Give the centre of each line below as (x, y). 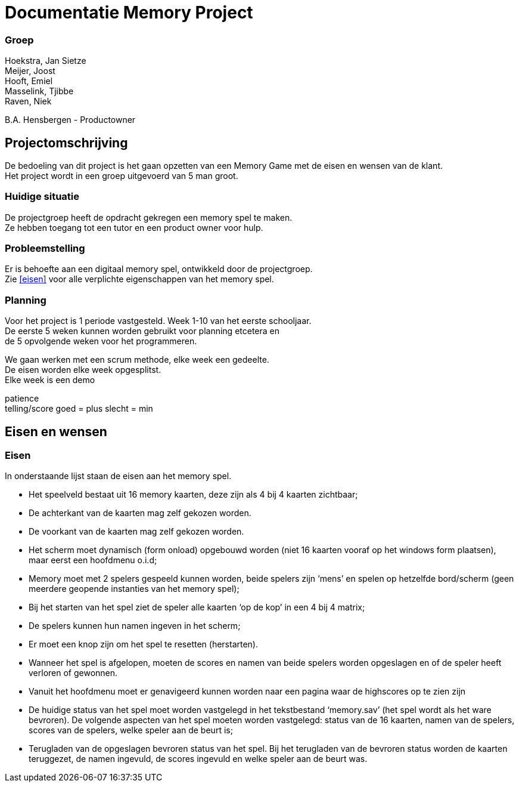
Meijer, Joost (30, 71)
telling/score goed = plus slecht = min (79, 409)
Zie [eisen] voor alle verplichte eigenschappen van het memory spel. (139, 279)
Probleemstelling (45, 249)
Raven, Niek (28, 101)
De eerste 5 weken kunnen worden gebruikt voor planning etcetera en (142, 331)
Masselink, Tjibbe (39, 91)
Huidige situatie (42, 197)
